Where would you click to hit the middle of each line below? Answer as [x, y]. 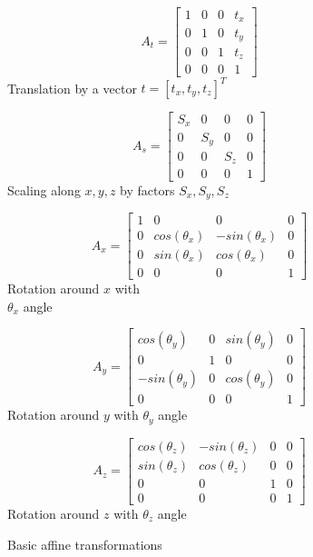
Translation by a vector [72, 87]
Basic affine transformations [85, 544]
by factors [147, 189]
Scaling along [44, 189]
